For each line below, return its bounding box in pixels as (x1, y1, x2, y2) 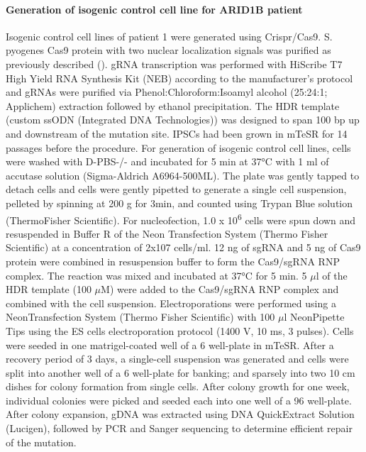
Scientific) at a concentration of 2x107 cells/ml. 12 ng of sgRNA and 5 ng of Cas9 (6, 240, 361, 255)
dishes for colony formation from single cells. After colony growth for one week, (6, 379, 350, 394)
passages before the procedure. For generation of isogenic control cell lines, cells (6, 140, 351, 155)
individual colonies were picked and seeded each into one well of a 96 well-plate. (6, 392, 352, 407)
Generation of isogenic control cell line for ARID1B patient (6, 1, 303, 16)
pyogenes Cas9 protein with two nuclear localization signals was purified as (6, 43, 331, 57)
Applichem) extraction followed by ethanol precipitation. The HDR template (6, 98, 340, 113)
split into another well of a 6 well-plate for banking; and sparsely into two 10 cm (6, 365, 355, 380)
